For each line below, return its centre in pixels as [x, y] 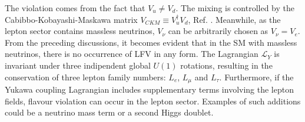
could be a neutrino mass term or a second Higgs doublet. [109, 112]
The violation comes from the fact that [75, 8]
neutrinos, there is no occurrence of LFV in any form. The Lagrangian [132, 54]
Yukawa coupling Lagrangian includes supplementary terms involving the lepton [149, 89]
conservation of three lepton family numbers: [85, 77]
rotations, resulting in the [226, 65]
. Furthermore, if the [256, 77]
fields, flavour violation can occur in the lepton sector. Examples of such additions [153, 101]
